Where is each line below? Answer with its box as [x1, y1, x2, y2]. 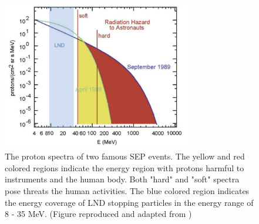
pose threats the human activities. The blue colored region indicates [5, 185, 250, 197]
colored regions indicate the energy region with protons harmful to [5, 161, 244, 174]
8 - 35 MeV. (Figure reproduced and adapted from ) [5, 208, 192, 220]
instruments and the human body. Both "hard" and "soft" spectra [5, 173, 240, 185]
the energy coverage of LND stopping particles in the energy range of [5, 196, 254, 208]
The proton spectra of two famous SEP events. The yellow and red [5, 150, 245, 162]
